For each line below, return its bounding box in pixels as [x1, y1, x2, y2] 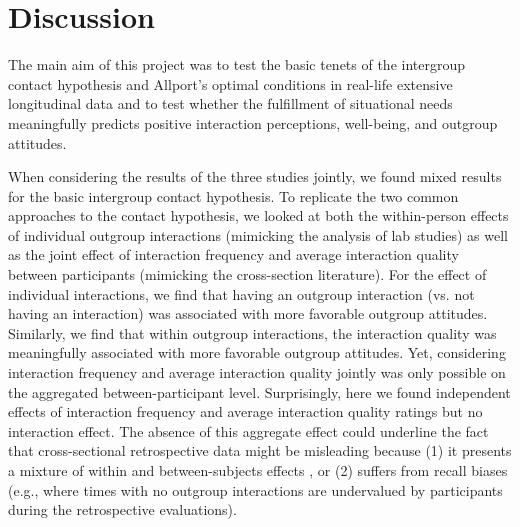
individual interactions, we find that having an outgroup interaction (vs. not [8, 283, 475, 304]
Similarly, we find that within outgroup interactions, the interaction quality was [8, 322, 497, 343]
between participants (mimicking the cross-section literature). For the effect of [8, 264, 487, 285]
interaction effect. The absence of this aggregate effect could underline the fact [8, 420, 489, 441]
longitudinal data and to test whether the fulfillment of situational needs [8, 93, 453, 114]
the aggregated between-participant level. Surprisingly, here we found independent [8, 381, 511, 402]
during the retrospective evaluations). [8, 499, 237, 520]
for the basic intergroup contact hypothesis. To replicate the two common [8, 185, 459, 206]
